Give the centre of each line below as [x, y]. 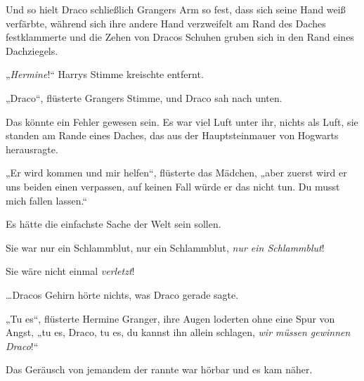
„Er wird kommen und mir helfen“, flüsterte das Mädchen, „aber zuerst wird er [176, 173]
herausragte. [32, 149]
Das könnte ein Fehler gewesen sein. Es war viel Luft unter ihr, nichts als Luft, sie [182, 121]
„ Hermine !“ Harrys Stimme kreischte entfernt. [105, 74]
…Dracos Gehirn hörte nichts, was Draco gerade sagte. [122, 294]
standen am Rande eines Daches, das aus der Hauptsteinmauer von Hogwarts [172, 135]
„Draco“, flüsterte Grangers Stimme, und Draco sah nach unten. [144, 97]
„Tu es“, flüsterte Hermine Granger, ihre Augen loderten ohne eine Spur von [170, 318]
